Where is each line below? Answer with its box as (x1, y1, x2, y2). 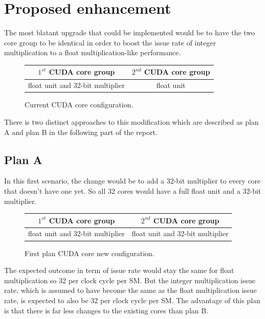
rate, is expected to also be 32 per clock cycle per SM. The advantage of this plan (4, 294, 260, 305)
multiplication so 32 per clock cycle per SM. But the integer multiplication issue (4, 275, 255, 285)
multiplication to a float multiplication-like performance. (4, 47, 181, 58)
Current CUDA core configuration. (25, 99, 134, 110)
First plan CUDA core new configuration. (25, 247, 154, 258)
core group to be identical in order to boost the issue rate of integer (4, 37, 216, 48)
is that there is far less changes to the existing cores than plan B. (4, 305, 209, 315)
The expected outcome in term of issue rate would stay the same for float (4, 265, 234, 276)
